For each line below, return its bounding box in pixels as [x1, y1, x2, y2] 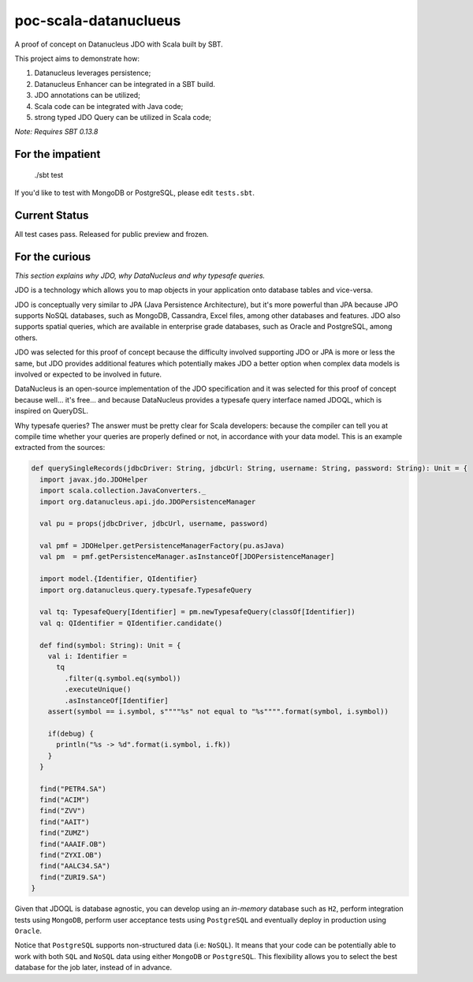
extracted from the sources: [14, 443, 106, 452]
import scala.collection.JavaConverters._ [39, 486, 207, 495]
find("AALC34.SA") [39, 861, 110, 871]
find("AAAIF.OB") [39, 839, 106, 849]
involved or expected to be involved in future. [14, 369, 162, 379]
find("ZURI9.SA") [39, 872, 106, 882]
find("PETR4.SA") [39, 784, 106, 793]
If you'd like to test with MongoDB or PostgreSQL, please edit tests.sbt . [14, 188, 255, 197]
